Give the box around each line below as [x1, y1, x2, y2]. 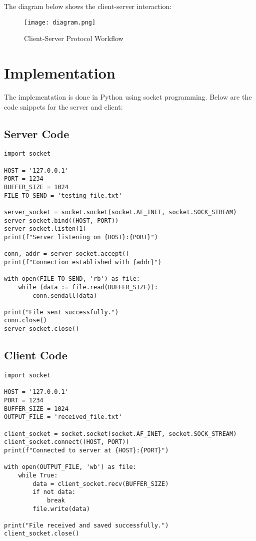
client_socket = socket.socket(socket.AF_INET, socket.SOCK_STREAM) [4, 430, 237, 437]
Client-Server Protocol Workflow [24, 33, 123, 44]
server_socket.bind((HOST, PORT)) [4, 217, 119, 224]
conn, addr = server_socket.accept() [4, 250, 129, 258]
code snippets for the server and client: [4, 101, 123, 112]
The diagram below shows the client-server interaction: [4, 1, 172, 11]
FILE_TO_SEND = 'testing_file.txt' [4, 192, 122, 199]
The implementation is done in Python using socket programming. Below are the [4, 91, 252, 102]
